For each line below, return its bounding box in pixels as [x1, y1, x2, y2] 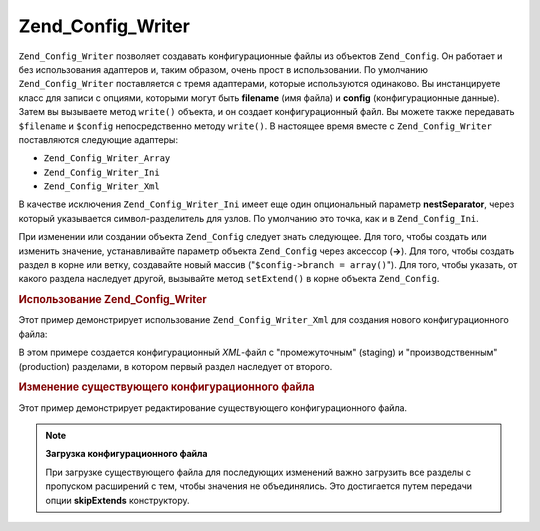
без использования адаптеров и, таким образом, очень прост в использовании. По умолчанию [18, 63, 429, 75]
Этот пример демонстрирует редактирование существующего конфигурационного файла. [18, 401, 408, 414]
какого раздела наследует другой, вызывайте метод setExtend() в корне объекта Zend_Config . [18, 273, 440, 285]
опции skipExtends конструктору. [45, 494, 190, 506]
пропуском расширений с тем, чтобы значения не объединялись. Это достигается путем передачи [45, 480, 473, 492]
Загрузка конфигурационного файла [45, 448, 208, 460]
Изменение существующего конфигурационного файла [18, 380, 315, 394]
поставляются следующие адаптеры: [18, 133, 179, 145]
